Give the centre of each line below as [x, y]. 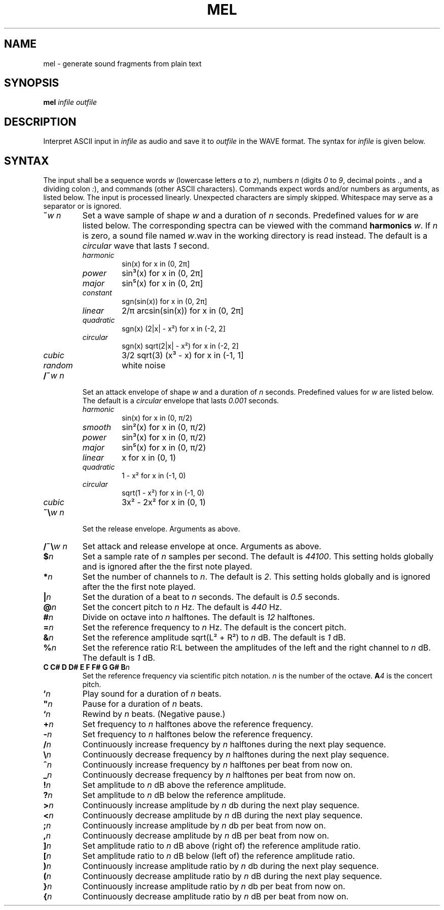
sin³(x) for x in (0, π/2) [164, 438]
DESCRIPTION [40, 122]
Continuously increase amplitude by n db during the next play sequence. [221, 805]
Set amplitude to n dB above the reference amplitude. [184, 785]
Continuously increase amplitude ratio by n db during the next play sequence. [231, 866]
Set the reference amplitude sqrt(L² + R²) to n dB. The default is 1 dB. [214, 638]
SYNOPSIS [32, 83]
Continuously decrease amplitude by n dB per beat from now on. [206, 836]
